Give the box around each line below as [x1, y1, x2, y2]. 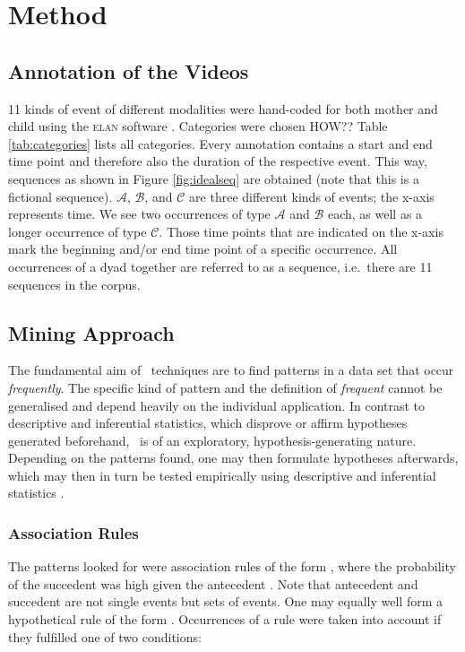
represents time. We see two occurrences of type [8, 204, 271, 223]
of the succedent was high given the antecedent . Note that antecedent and [8, 574, 418, 593]
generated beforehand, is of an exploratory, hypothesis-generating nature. [8, 430, 417, 449]
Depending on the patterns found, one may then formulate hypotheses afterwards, [8, 448, 459, 467]
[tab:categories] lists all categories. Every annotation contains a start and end [8, 134, 433, 152]
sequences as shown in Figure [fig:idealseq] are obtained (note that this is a [8, 169, 419, 187]
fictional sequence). [8, 187, 113, 205]
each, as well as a [327, 204, 423, 223]
